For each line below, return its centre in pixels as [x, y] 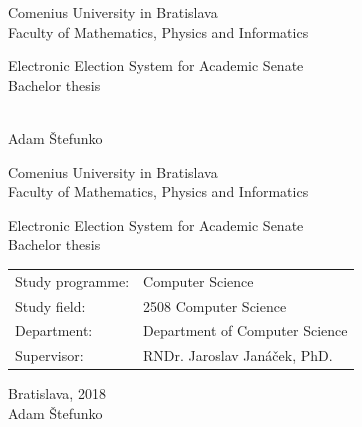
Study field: [50, 305]
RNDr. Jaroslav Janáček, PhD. [238, 355]
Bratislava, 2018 [57, 393]
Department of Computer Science [245, 330]
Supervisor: [49, 355]
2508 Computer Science [215, 305]
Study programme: [72, 280]
